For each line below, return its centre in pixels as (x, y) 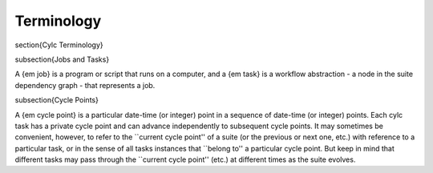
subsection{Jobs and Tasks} (62, 59)
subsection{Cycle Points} (57, 100)
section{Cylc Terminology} (59, 45)
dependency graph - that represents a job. (85, 85)
